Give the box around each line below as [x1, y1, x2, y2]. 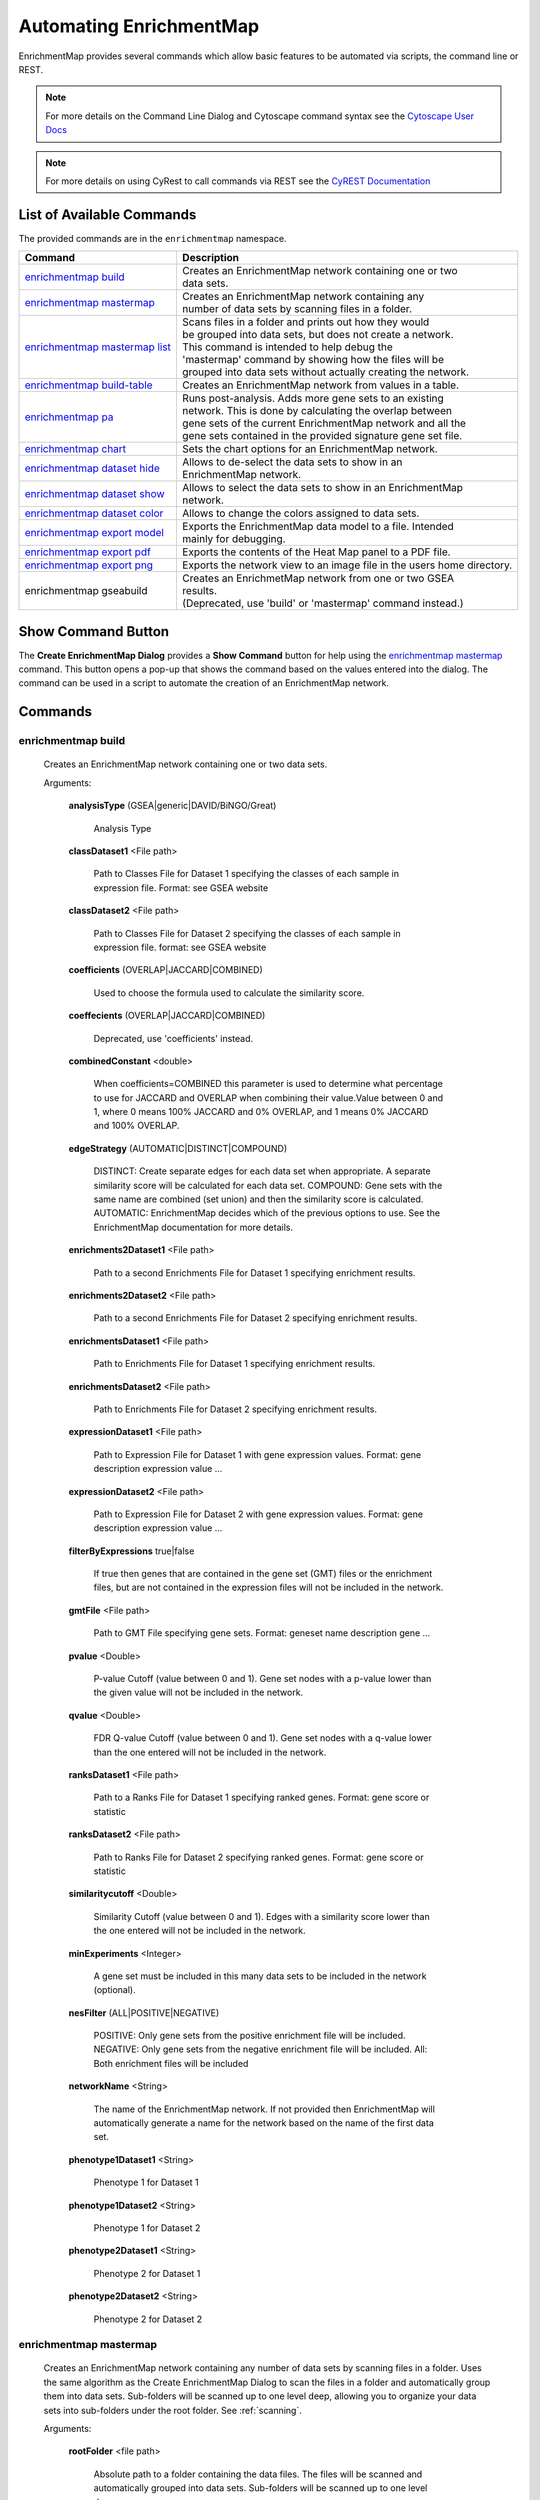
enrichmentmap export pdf [24, 545, 152, 559]
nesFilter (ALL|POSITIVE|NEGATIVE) [68, 2006, 220, 2019]
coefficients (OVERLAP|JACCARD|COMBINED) [68, 964, 264, 976]
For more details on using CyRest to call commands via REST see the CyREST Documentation [45, 175, 431, 187]
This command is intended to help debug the [181, 340, 394, 354]
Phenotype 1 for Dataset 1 [93, 2176, 199, 2189]
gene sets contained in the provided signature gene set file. [181, 429, 463, 443]
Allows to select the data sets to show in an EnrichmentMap [181, 481, 464, 495]
